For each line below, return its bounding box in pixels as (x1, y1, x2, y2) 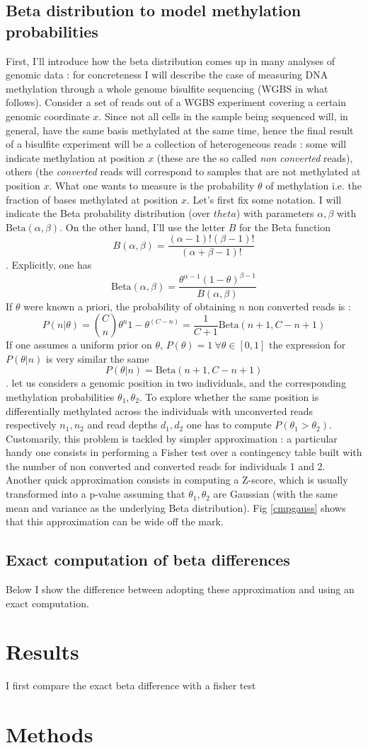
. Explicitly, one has (6, 257, 92, 272)
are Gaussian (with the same (213, 486, 338, 501)
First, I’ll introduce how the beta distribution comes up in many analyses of (6, 53, 335, 68)
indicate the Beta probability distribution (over (6, 206, 210, 221)
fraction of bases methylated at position (6, 192, 178, 206)
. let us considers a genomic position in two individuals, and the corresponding (6, 375, 346, 390)
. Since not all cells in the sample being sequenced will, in (98, 108, 348, 123)
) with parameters (236, 206, 314, 221)
